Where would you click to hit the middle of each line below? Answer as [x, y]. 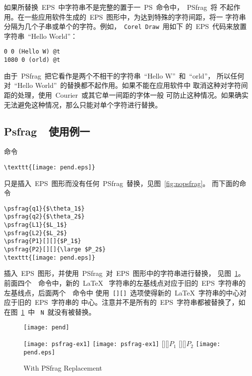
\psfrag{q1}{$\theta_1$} [44, 208]
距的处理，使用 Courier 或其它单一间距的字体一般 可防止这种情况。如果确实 [126, 94]
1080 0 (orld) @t [32, 60]
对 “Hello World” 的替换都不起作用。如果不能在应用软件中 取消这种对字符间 [126, 85]
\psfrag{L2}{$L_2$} [36, 233]
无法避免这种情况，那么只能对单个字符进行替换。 [83, 104]
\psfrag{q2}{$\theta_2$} [44, 217]
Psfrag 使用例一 [47, 131]
